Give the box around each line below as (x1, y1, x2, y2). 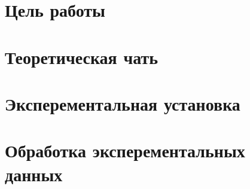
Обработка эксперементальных (5, 138, 245, 163)
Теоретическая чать (5, 44, 158, 69)
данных (5, 161, 63, 186)
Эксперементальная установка (5, 91, 240, 115)
